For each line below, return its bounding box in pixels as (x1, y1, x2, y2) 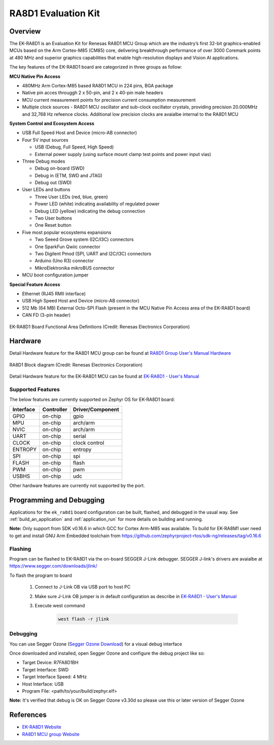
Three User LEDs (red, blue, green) (35, 194, 109, 200)
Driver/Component (73, 406, 119, 413)
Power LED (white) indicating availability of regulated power (35, 201, 160, 207)
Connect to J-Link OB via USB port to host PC (35, 584, 131, 590)
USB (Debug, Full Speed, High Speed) (35, 144, 114, 150)
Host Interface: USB (22, 681, 64, 687)
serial (73, 432, 86, 440)
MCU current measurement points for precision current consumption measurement (22, 97, 196, 103)
